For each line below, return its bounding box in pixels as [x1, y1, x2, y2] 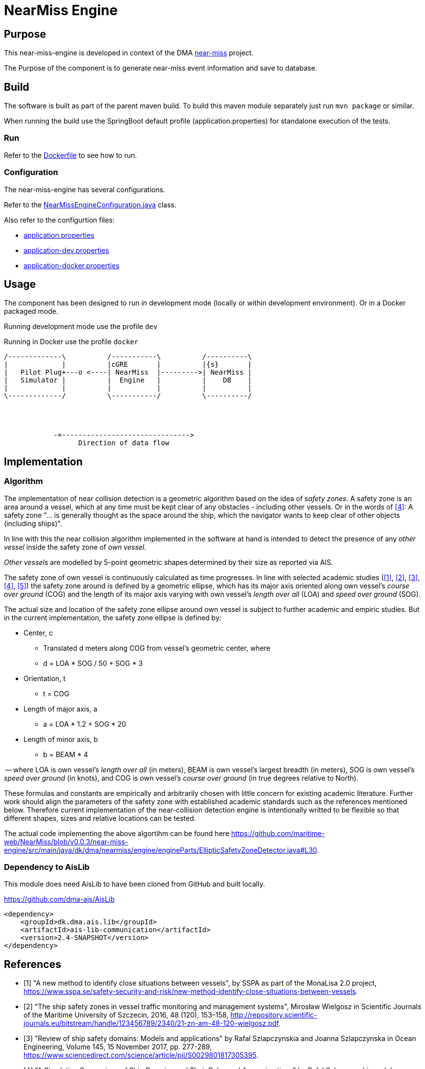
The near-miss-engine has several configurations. [4, 185, 165, 194]
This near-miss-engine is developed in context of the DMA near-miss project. [4, 49, 254, 57]
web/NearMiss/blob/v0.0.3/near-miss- [4, 837, 128, 846]
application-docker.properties [24, 261, 120, 270]
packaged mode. [4, 307, 58, 316]
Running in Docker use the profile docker [4, 337, 139, 346]
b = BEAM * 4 [43, 750, 88, 759]
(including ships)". [4, 519, 62, 528]
